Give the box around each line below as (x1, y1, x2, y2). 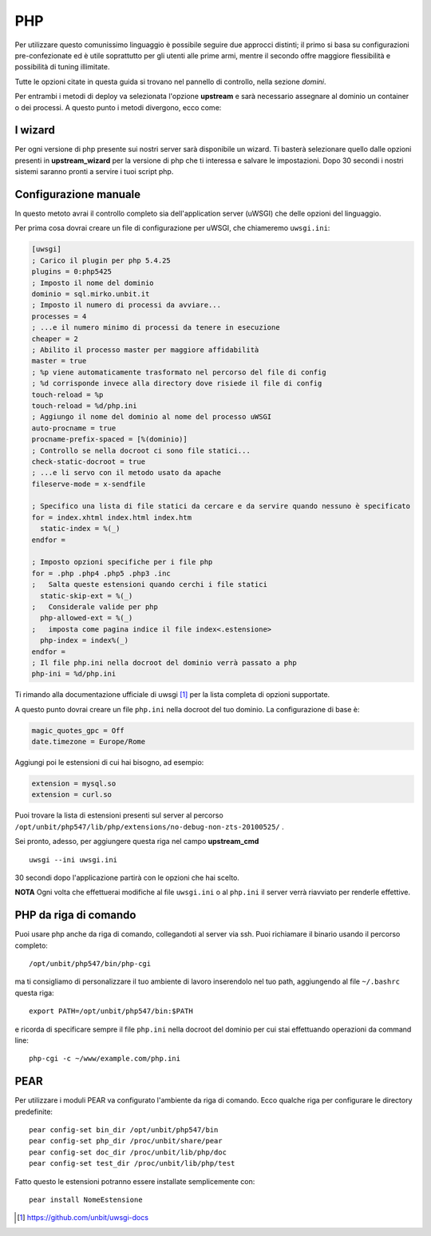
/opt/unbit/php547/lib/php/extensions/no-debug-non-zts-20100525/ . (14, 822, 284, 831)
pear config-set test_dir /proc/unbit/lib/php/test (29, 1159, 235, 1168)
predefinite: (14, 1107, 53, 1116)
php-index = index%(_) (40, 636, 129, 645)
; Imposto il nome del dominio (31, 278, 155, 287)
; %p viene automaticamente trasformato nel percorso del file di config (31, 367, 326, 377)
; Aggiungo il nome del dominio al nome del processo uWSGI (31, 412, 272, 422)
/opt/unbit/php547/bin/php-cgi (29, 959, 152, 969)
